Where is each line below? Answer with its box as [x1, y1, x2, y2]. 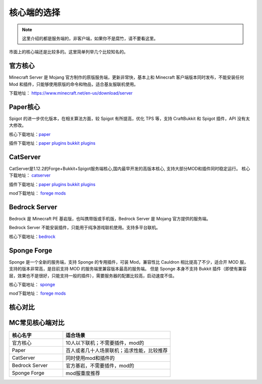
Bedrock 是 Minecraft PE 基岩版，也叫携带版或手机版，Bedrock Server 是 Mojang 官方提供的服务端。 [9, 216, 211, 222]
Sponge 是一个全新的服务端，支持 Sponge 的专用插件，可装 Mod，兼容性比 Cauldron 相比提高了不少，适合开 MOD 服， [9, 259, 248, 265]
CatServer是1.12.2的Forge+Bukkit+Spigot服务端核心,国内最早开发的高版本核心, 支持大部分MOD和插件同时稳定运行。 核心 [9, 166, 250, 171]
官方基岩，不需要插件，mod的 [65, 362, 134, 369]
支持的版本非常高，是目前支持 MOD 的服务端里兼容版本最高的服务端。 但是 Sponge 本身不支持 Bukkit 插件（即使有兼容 [9, 266, 247, 272]
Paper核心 [9, 102, 40, 111]
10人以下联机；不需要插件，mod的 [65, 340, 144, 347]
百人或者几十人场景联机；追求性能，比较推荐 [65, 347, 168, 354]
